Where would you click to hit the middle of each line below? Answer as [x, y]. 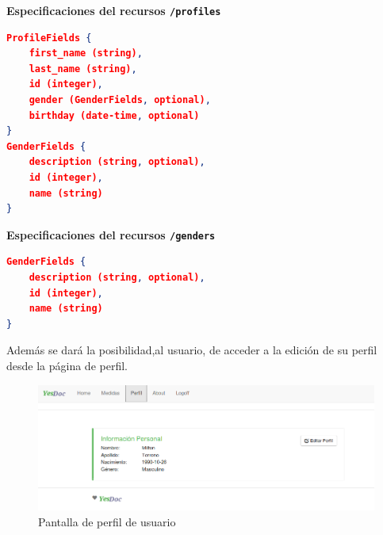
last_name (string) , [83, 69]
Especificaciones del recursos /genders [111, 234]
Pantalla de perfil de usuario [107, 522]
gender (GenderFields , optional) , [120, 100]
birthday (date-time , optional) [114, 115]
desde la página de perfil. [67, 365]
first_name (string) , [86, 53]
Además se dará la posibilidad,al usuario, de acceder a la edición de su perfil [192, 350]
